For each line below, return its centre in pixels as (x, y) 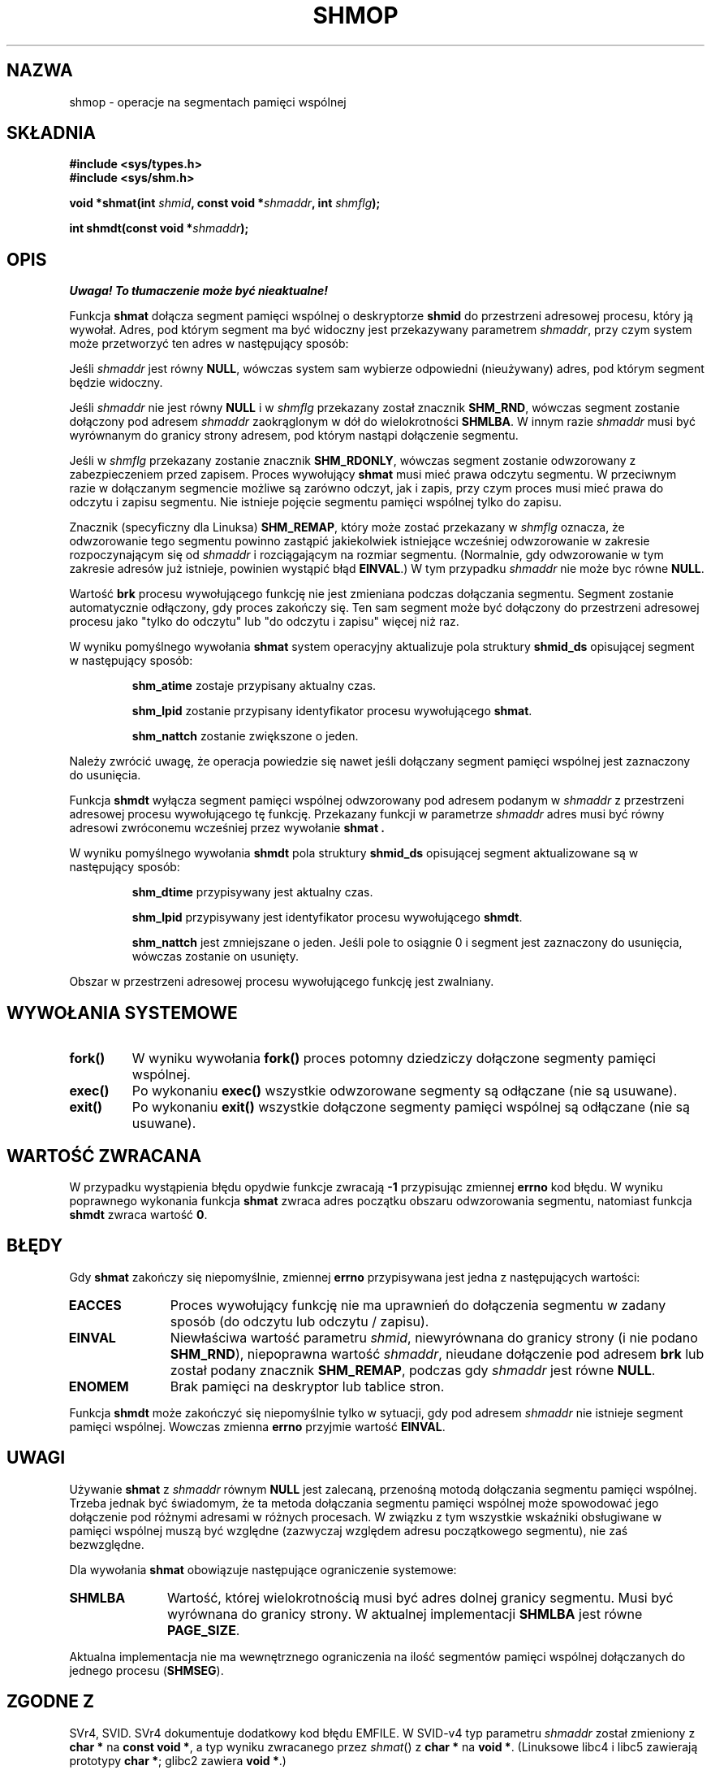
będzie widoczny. (116, 383)
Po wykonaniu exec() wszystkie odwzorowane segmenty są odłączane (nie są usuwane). (405, 1091)
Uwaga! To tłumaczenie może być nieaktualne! (199, 291)
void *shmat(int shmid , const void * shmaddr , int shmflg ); (225, 203)
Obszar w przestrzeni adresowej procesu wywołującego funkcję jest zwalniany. (282, 982)
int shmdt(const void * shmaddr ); (159, 228)
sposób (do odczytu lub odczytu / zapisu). (299, 1321)
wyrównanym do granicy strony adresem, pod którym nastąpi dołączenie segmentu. (294, 436)
